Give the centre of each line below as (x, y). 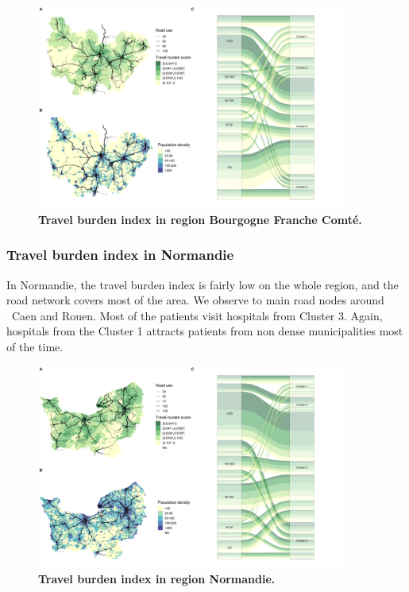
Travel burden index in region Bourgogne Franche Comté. (200, 219)
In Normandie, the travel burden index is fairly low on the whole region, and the (203, 284)
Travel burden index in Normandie (120, 255)
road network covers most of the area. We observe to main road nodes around (195, 300)
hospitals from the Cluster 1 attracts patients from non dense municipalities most (205, 331)
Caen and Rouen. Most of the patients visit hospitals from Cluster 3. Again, (197, 315)
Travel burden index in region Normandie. (157, 579)
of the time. (35, 346)
